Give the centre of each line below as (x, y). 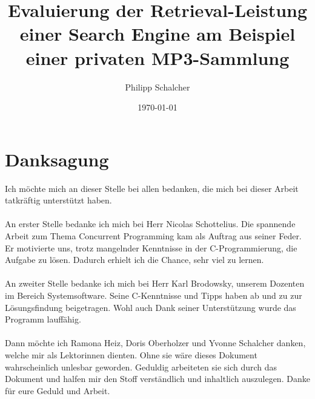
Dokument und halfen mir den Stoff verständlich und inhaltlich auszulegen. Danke (157, 379)
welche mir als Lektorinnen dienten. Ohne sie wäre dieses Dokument (131, 354)
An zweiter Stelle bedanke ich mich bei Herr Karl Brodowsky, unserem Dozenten (155, 283)
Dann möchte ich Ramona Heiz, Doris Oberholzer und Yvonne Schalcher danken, (155, 343)
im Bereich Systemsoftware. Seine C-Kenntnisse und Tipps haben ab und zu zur (154, 295)
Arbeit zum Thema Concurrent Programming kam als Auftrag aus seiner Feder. (153, 236)
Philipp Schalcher (157, 87)
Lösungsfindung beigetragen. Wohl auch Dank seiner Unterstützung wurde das (151, 307)
